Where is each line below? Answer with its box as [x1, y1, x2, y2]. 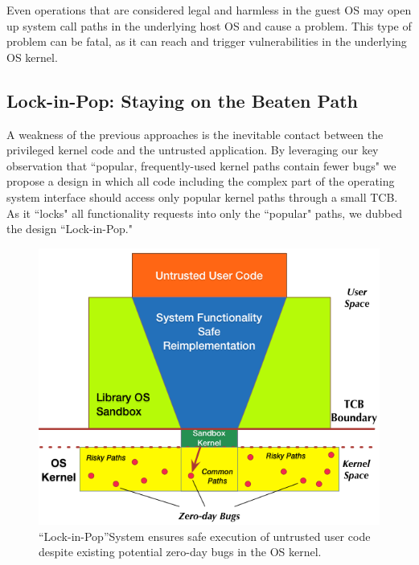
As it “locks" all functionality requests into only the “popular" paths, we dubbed [6, 204, 403, 221]
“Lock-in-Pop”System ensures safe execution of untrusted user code [39, 527, 371, 544]
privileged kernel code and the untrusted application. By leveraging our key [6, 141, 379, 158]
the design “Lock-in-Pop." [6, 220, 133, 237]
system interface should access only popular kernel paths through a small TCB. [6, 188, 398, 205]
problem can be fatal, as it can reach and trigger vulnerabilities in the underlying [6, 33, 407, 50]
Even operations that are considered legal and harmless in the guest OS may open [6, 2, 412, 18]
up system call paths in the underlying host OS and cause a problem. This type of [6, 17, 412, 34]
